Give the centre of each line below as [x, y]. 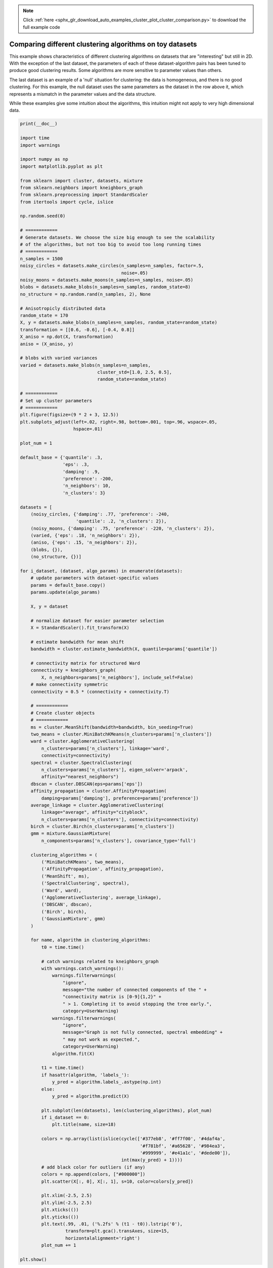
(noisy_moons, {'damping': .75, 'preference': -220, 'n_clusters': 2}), [123, 528]
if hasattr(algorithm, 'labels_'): [85, 1075]
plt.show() [33, 1259]
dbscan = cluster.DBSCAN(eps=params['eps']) [87, 784]
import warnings [40, 145]
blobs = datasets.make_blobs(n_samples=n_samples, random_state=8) [105, 287]
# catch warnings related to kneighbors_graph [100, 961]
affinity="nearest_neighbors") [80, 777]
